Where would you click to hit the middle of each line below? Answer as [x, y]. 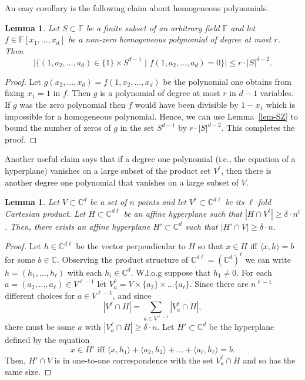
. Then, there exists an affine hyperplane [78, 226]
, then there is [246, 171]
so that [210, 246]
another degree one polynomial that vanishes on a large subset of [122, 182]
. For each [254, 272]
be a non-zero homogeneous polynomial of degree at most [170, 39]
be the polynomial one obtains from [227, 81]
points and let [162, 202]
